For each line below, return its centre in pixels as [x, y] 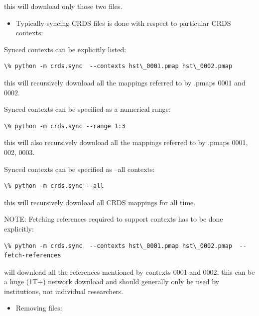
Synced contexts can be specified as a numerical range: [87, 109]
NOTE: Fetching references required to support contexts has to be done [114, 219]
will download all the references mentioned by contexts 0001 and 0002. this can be [129, 272]
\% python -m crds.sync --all [54, 186]
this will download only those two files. [63, 6]
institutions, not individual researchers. [64, 291]
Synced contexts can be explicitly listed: [65, 49]
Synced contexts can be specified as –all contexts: [79, 169]
